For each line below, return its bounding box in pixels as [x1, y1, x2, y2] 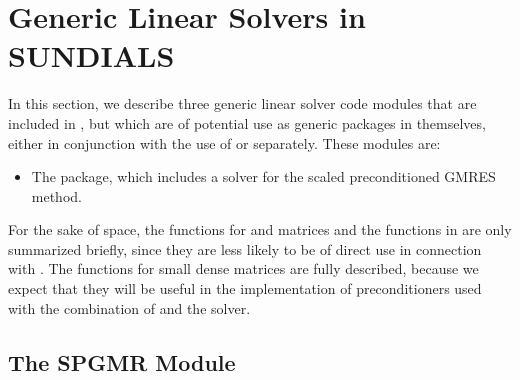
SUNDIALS [8, 35, 175, 76]
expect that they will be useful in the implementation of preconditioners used [8, 278, 482, 299]
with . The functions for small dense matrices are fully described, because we [8, 258, 479, 279]
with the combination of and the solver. [8, 297, 251, 318]
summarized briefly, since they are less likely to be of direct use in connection [8, 238, 482, 259]
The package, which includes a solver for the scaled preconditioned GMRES [31, 166, 496, 187]
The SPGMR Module [8, 346, 236, 377]
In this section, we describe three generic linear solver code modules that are [8, 93, 477, 114]
